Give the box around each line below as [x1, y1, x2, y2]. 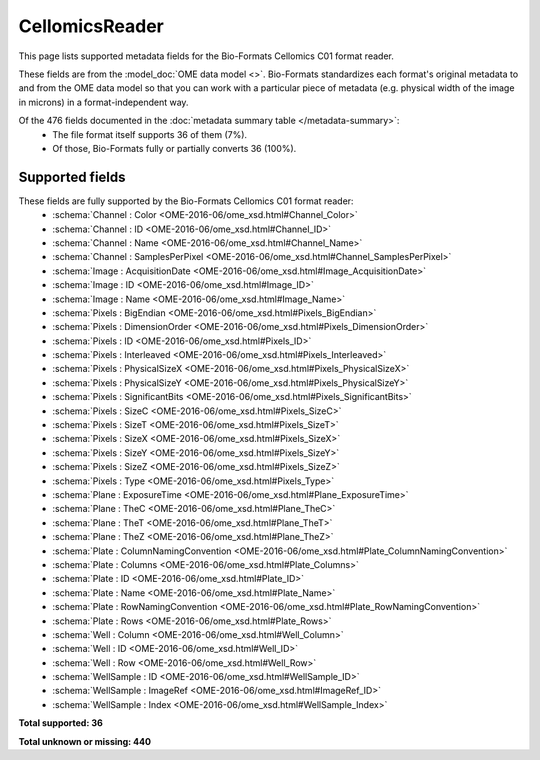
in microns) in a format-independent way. [18, 96, 189, 108]
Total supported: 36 [18, 717, 104, 729]
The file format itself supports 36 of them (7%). [52, 128, 248, 140]
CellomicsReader [18, 15, 165, 37]
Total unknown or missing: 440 [18, 735, 152, 747]
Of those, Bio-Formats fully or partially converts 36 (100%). [52, 142, 297, 154]
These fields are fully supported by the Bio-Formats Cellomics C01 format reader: [18, 195, 354, 207]
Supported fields [18, 168, 126, 185]
